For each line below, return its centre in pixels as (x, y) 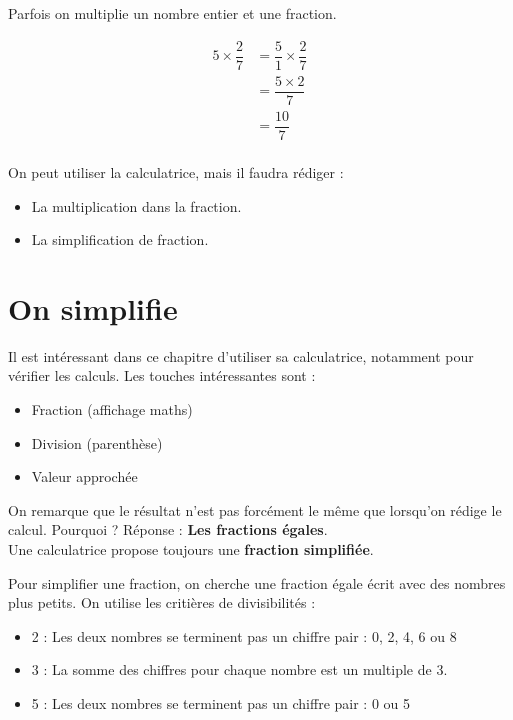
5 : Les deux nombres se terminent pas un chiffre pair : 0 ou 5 (221, 702)
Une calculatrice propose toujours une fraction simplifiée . (191, 548)
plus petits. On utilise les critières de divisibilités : (162, 602)
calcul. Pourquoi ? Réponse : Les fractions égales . (168, 529)
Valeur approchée (84, 476)
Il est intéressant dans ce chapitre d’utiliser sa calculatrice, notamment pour (241, 355)
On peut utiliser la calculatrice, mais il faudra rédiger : (176, 171)
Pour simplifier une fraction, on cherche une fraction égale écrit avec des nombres (257, 582)
